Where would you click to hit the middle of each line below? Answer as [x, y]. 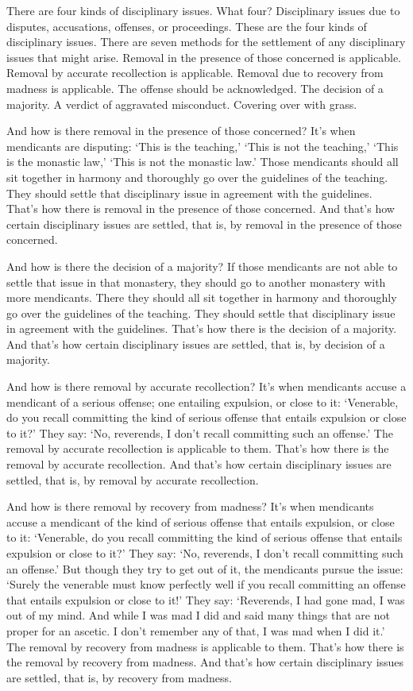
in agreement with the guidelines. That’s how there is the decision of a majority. [202, 328]
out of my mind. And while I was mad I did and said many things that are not [198, 615]
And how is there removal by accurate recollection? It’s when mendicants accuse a [206, 386]
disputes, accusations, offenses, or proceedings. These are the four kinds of [187, 26]
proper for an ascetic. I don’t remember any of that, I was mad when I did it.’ [196, 630]
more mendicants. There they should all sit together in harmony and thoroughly [202, 297]
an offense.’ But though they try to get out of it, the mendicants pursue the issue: [205, 568]
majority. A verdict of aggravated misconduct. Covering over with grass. [182, 104]
